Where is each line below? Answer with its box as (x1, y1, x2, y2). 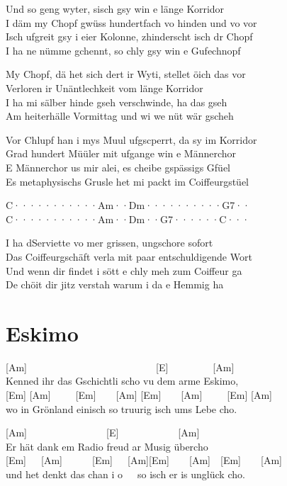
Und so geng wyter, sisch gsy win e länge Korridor (6, 1, 225, 16)
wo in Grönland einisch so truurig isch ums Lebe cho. (6, 401, 237, 416)
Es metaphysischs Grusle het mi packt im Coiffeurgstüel (6, 174, 249, 188)
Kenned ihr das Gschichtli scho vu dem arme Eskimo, (6, 373, 239, 388)
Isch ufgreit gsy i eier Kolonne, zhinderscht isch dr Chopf (6, 29, 253, 44)
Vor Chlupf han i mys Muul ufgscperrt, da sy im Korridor (6, 132, 257, 147)
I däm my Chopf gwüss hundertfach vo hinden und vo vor (6, 15, 257, 30)
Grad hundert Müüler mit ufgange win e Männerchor (6, 146, 237, 161)
